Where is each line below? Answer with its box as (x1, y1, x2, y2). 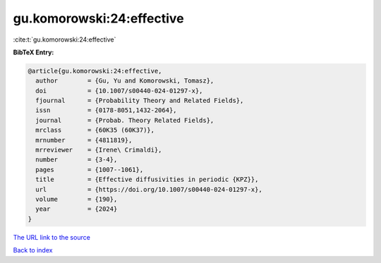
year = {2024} (35, 205, 118, 213)
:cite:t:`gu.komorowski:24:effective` (13, 35, 116, 44)
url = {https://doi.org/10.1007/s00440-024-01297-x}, (35, 185, 262, 193)
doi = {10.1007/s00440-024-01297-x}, (35, 87, 203, 94)
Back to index (13, 246, 53, 255)
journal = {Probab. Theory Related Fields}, (35, 116, 214, 124)
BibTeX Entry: (13, 48, 54, 56)
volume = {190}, (35, 195, 118, 203)
